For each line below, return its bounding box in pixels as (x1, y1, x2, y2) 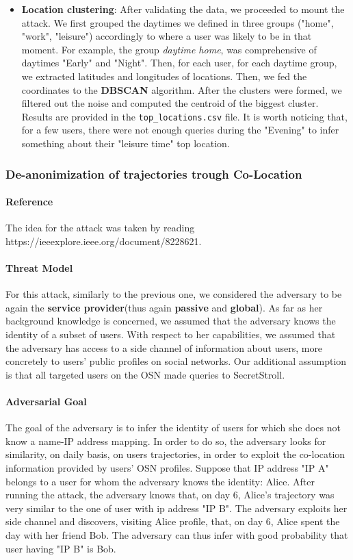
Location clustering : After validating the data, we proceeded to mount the (21, 2, 345, 16)
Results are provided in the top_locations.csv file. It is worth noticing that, (21, 109, 348, 123)
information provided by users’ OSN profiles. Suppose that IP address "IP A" (5, 460, 329, 474)
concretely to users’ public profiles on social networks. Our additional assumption (5, 354, 347, 368)
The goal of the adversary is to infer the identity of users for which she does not (5, 420, 341, 435)
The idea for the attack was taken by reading (5, 220, 195, 235)
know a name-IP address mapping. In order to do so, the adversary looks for (5, 433, 326, 448)
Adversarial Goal (5, 394, 87, 408)
